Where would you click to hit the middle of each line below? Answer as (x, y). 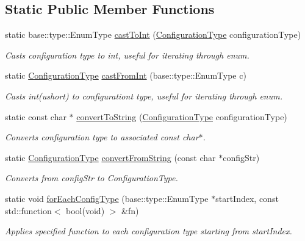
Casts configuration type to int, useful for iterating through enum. (127, 55)
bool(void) (85, 210)
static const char (36, 116)
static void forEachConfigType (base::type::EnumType (107, 198)
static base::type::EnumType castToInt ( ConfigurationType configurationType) (153, 34)
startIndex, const (247, 198)
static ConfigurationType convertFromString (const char (110, 157)
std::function (28, 210)
